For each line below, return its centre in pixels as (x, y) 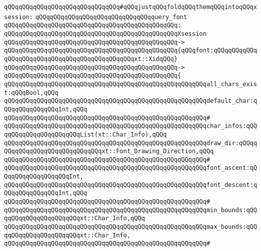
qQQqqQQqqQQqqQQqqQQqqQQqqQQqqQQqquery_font (111, 17)
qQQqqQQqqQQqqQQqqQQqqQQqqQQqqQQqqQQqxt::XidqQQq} (91, 59)
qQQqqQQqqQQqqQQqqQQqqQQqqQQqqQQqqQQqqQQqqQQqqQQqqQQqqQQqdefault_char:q (131, 101)
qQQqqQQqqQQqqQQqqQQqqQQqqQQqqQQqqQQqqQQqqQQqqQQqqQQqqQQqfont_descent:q (131, 185)
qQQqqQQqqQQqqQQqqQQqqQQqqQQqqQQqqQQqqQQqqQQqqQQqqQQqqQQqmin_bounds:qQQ (131, 210)
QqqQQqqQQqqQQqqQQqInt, (44, 177)
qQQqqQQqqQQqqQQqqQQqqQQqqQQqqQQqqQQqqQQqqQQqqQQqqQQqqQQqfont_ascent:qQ (131, 168)
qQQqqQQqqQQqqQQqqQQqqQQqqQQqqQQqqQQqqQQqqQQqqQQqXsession (105, 34)
